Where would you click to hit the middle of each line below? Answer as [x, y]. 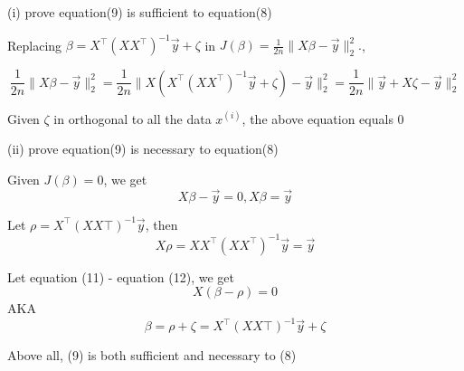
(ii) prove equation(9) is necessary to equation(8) [143, 149]
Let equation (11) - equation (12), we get [121, 276]
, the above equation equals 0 [323, 118]
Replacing [35, 45]
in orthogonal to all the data [133, 118]
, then [161, 224]
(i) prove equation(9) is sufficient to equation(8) [140, 12]
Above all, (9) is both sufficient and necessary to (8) [152, 355]
